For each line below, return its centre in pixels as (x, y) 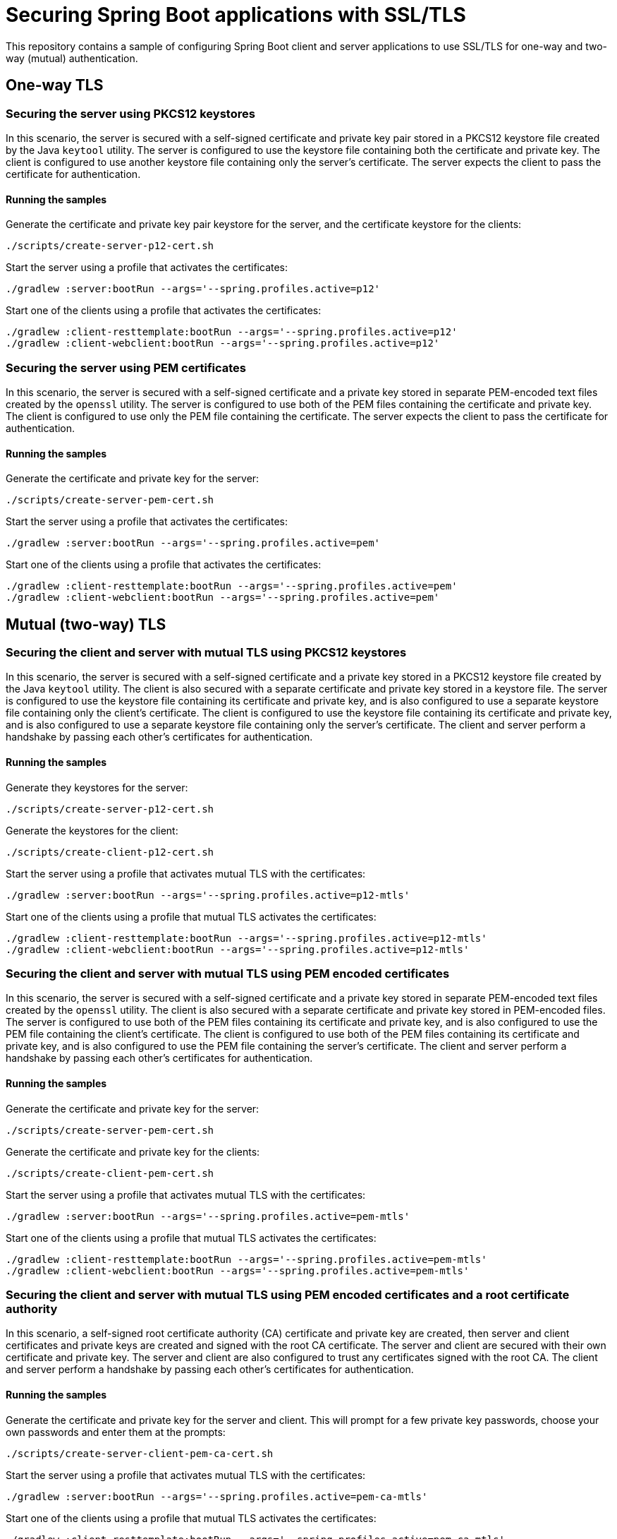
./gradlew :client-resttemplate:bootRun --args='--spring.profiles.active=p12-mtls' (246, 938)
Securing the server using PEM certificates (126, 367)
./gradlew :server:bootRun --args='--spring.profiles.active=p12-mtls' (208, 895)
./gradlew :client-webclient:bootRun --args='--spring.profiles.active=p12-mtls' (238, 949)
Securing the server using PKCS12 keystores (130, 113)
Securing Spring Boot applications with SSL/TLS (236, 15)
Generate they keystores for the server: (97, 787)
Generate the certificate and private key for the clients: (133, 1151)
